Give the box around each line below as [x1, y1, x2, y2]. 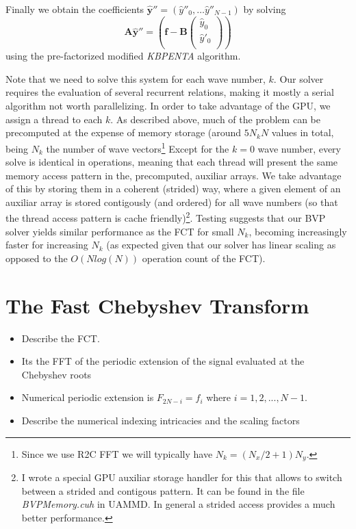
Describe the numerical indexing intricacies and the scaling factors [21, 413, 300, 427]
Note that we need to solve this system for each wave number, [5, 71, 266, 86]
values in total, [271, 125, 334, 140]
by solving [243, 2, 286, 16]
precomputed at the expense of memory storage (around [5, 125, 242, 140]
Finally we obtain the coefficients [5, 2, 144, 16]
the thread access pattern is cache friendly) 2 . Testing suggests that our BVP [5, 209, 326, 225]
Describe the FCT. [21, 331, 100, 345]
